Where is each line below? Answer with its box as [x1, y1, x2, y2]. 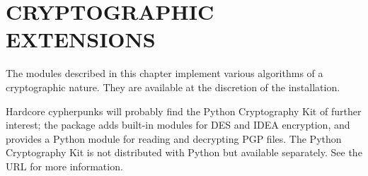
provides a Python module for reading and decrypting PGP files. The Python [6, 131, 342, 146]
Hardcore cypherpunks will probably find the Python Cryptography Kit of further [6, 103, 362, 118]
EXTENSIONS [6, 25, 156, 54]
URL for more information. [6, 158, 123, 173]
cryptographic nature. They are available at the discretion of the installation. [6, 79, 340, 94]
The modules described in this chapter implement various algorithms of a [6, 66, 323, 81]
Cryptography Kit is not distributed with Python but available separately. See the [6, 145, 362, 160]
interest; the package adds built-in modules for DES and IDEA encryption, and [6, 117, 350, 132]
